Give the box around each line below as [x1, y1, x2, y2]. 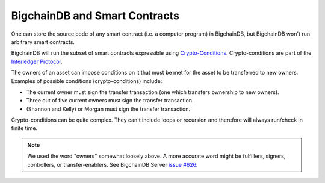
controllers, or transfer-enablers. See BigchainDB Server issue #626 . [27, 161, 198, 168]
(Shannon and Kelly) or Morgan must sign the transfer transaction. [26, 105, 191, 113]
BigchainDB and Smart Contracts [11, 9, 180, 22]
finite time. [11, 125, 38, 132]
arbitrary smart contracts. [11, 38, 75, 45]
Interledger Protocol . [11, 58, 63, 65]
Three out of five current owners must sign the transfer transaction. [26, 97, 194, 104]
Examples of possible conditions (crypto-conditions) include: [11, 77, 162, 84]
